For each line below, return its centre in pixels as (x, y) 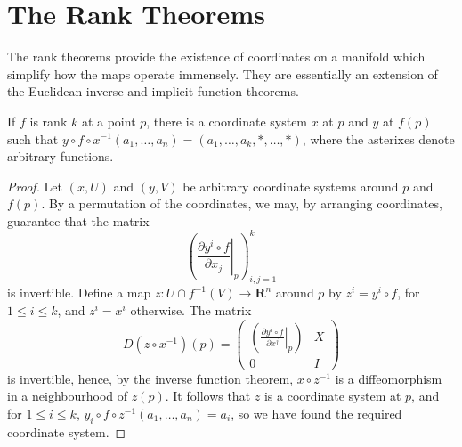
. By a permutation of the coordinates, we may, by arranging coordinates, (242, 203)
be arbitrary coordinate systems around (291, 186)
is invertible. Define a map (79, 293)
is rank (49, 121)
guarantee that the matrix (78, 220)
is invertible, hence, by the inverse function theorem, (150, 378)
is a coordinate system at (332, 396)
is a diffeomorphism (389, 378)
